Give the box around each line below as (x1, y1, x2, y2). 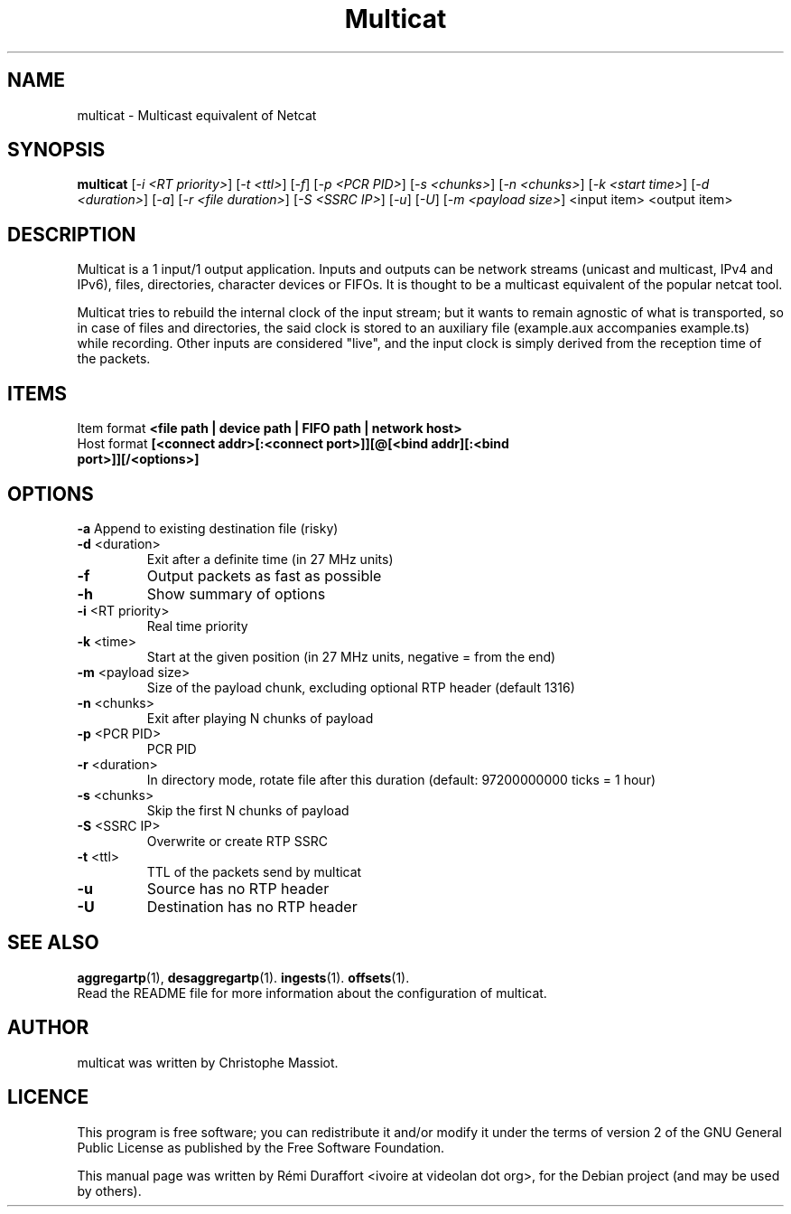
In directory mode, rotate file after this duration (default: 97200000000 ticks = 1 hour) (146, 771, 656, 787)
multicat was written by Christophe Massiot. (77, 1054, 339, 1070)
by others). (77, 1182, 142, 1199)
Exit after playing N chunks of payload (146, 710, 374, 726)
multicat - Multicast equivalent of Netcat (77, 107, 317, 123)
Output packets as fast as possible (146, 566, 382, 585)
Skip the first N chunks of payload (146, 802, 349, 818)
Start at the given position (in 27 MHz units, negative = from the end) (146, 648, 556, 664)
